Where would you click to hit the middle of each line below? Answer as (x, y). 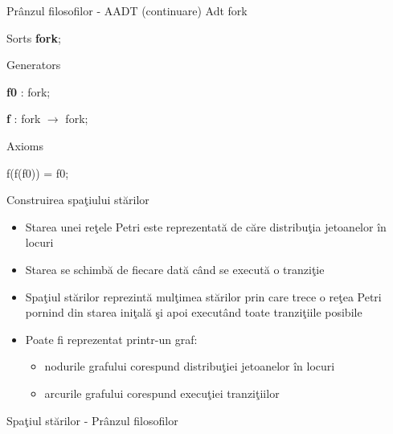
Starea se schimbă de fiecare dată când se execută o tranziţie (175, 269)
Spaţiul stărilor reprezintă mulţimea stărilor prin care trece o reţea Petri (203, 296)
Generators (34, 65)
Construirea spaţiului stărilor (78, 200)
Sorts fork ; (34, 37)
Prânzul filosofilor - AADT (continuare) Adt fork (127, 10)
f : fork (24, 119)
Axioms (25, 145)
